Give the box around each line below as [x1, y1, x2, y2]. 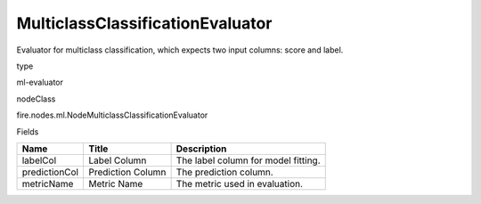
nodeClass [16, 94, 56, 104]
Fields [16, 126, 39, 137]
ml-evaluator [16, 77, 64, 88]
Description [175, 143, 227, 155]
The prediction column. [175, 166, 273, 178]
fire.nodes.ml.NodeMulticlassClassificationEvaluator [16, 110, 208, 120]
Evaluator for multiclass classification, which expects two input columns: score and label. [16, 45, 344, 55]
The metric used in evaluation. [175, 177, 303, 190]
